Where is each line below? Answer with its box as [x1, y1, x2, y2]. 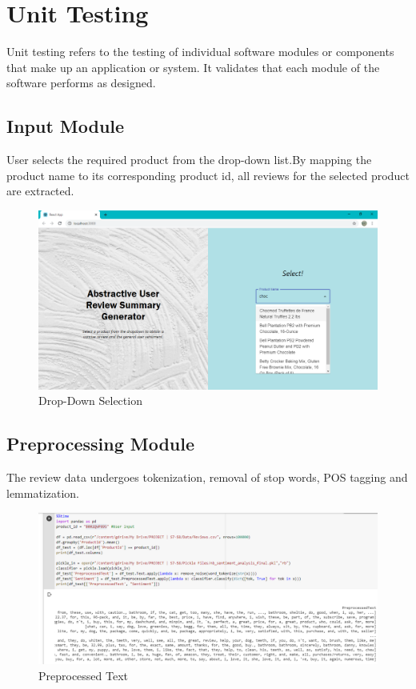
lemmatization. [6, 484, 79, 501]
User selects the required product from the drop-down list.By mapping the [6, 151, 372, 168]
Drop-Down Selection [38, 392, 142, 409]
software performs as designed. [6, 74, 156, 91]
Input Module [6, 114, 125, 138]
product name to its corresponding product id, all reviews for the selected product [6, 166, 410, 183]
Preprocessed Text [38, 667, 129, 683]
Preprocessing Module [6, 431, 195, 456]
